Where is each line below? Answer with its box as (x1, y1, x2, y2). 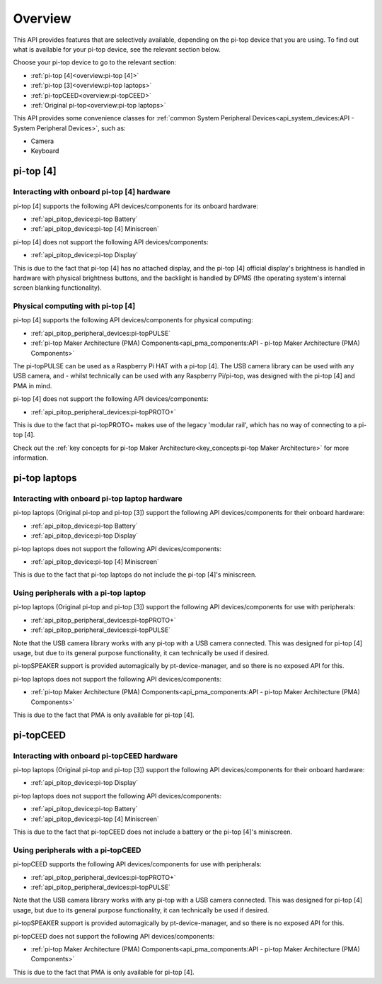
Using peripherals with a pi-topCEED (13, 845, 141, 855)
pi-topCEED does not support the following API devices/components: (13, 932, 215, 940)
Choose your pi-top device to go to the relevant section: (13, 58, 177, 67)
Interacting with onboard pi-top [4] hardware (13, 187, 171, 197)
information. (13, 453, 49, 462)
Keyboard (30, 147, 59, 155)
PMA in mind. (13, 381, 52, 390)
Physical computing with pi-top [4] (13, 301, 136, 311)
